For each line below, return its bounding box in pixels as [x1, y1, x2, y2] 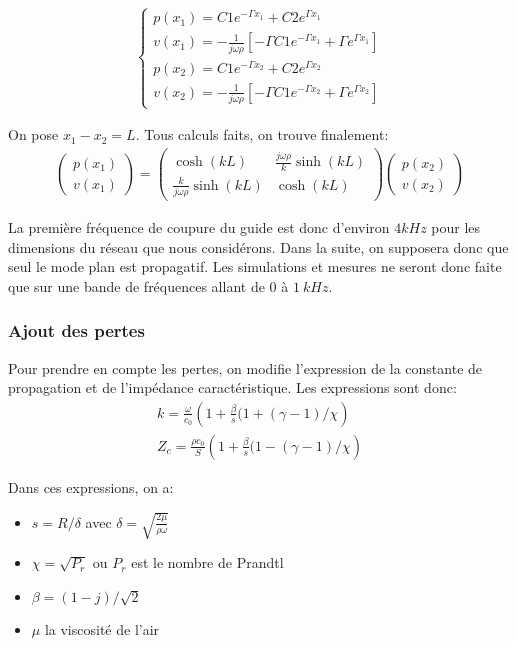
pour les [431, 217, 481, 238]
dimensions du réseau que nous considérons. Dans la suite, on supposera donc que [8, 236, 509, 257]
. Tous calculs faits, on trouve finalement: [135, 124, 389, 145]
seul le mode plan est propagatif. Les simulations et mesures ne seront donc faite [8, 256, 502, 277]
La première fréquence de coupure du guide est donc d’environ [8, 217, 390, 238]
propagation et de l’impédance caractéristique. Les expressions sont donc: [8, 377, 457, 398]
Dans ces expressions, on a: [8, 476, 174, 497]
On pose [8, 124, 59, 145]
